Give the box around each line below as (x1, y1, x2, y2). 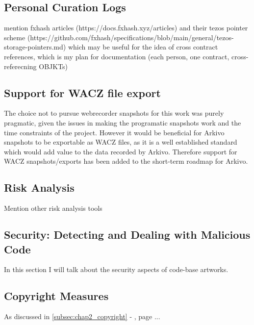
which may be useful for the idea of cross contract (68, 42, 218, 52)
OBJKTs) (39, 61, 68, 71)
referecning (4, 61, 37, 71)
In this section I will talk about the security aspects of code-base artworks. (4, 264, 229, 275)
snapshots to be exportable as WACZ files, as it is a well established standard (4, 137, 237, 147)
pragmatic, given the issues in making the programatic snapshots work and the (4, 117, 241, 127)
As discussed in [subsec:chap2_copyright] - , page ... (4, 311, 160, 322)
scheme (4, 32, 25, 42)
